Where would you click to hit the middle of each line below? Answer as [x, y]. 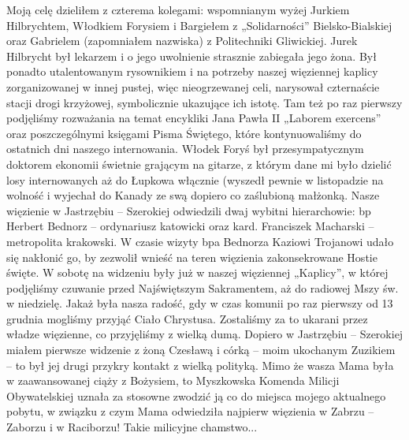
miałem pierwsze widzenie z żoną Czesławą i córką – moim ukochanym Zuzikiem [201, 350]
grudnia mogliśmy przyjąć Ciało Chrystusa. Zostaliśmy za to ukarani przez [187, 318]
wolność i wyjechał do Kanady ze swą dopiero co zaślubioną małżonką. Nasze [193, 195]
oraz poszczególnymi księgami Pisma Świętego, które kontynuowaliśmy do [184, 133]
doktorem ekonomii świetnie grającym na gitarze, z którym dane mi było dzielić [199, 164]
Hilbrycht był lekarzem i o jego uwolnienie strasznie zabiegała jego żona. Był [191, 56]
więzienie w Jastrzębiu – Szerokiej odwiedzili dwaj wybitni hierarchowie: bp [189, 210]
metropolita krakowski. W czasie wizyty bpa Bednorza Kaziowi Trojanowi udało [200, 241]
